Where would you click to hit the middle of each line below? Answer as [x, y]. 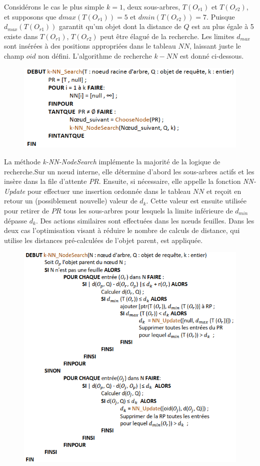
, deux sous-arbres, [151, 7]
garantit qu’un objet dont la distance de [120, 26]
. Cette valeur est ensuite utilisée [196, 201]
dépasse [16, 220]
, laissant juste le [215, 46]
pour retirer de [27, 210]
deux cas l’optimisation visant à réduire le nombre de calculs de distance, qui [122, 230]
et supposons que [30, 16]
